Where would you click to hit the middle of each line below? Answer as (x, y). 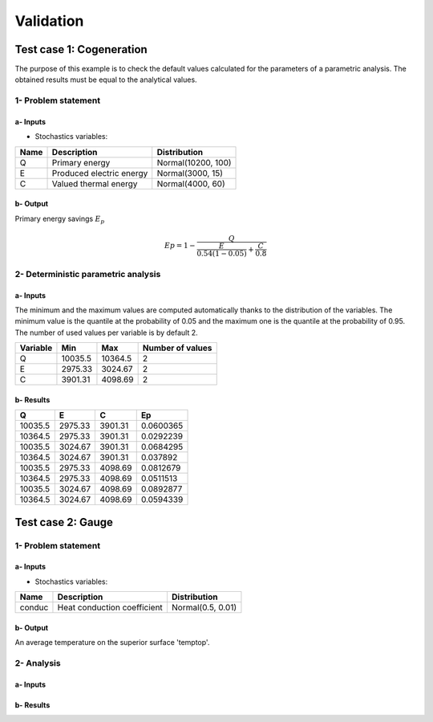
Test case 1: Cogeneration (81, 49)
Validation (49, 21)
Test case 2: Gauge (64, 522)
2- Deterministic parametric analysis (88, 274)
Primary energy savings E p (60, 219)
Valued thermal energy (95, 183)
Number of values (177, 348)
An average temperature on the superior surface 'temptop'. (112, 642)
